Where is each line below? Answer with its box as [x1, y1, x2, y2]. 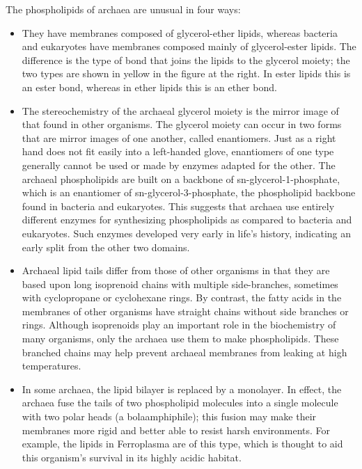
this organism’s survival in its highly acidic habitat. [22, 450, 242, 464]
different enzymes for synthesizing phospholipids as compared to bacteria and [22, 212, 352, 227]
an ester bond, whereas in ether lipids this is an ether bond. [22, 79, 277, 94]
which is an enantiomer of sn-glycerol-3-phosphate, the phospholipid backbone [22, 185, 356, 200]
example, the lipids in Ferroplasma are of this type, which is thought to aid [22, 436, 343, 451]
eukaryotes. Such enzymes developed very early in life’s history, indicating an [22, 225, 352, 240]
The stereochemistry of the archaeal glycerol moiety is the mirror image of [22, 103, 339, 118]
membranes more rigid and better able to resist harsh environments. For [22, 422, 331, 437]
